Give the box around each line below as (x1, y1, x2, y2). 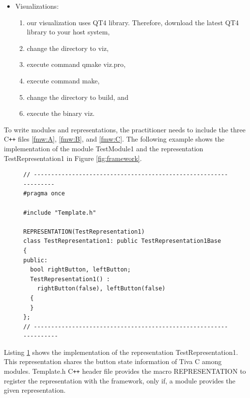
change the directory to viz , (27, 43, 109, 53)
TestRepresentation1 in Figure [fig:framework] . (4, 153, 142, 163)
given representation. (4, 385, 66, 395)
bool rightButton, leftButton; (30, 266, 131, 273)
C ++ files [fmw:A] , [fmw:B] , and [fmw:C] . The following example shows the (4, 134, 224, 144)
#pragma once (23, 190, 65, 197)
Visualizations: (15, 1, 59, 11)
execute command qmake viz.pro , (27, 59, 126, 69)
